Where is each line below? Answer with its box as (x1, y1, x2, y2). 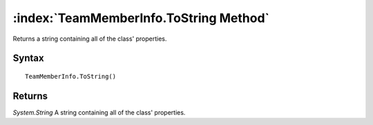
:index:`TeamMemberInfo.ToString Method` (12, 10, 269, 26)
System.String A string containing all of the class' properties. (12, 108, 186, 117)
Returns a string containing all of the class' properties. (12, 35, 167, 43)
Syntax (12, 52, 44, 64)
